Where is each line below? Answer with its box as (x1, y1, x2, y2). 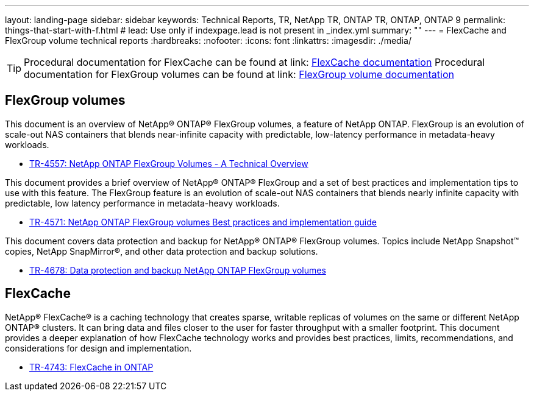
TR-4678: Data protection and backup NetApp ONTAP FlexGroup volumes (29, 264, 326, 275)
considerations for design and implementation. (5, 342, 192, 353)
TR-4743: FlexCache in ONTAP (29, 361, 154, 372)
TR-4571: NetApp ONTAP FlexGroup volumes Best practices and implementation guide (29, 216, 377, 227)
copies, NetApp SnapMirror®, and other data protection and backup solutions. (5, 246, 318, 256)
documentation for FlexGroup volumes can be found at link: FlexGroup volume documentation (24, 68, 454, 80)
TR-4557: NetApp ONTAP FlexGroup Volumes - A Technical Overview (29, 158, 308, 169)
